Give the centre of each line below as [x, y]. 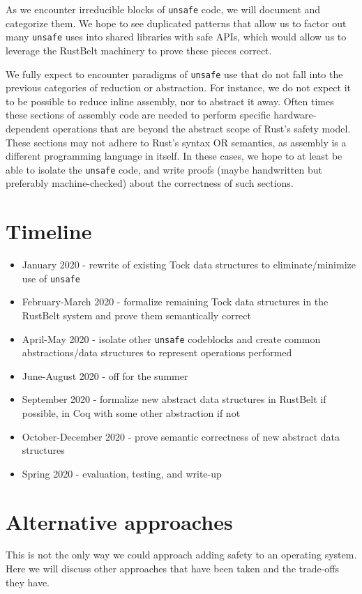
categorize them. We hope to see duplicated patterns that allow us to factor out [176, 23]
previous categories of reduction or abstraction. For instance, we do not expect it [179, 87]
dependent [28, 128]
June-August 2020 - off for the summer [105, 375]
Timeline [49, 231]
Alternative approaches [119, 521]
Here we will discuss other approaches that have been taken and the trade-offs [173, 569]
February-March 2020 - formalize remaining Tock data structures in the [175, 302]
